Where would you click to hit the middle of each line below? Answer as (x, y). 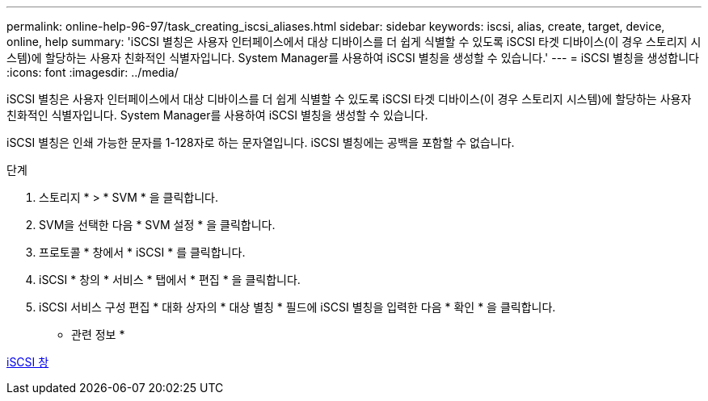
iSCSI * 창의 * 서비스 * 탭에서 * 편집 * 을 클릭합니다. (170, 280)
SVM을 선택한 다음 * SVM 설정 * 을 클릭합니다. (157, 225)
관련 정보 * (98, 334)
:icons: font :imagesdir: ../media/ (93, 72)
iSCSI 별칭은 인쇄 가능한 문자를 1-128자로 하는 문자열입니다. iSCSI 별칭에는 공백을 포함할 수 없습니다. (261, 142)
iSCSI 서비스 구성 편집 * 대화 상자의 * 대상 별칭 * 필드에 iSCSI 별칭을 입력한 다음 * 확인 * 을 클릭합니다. (297, 307)
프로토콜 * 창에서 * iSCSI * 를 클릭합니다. (142, 252)
